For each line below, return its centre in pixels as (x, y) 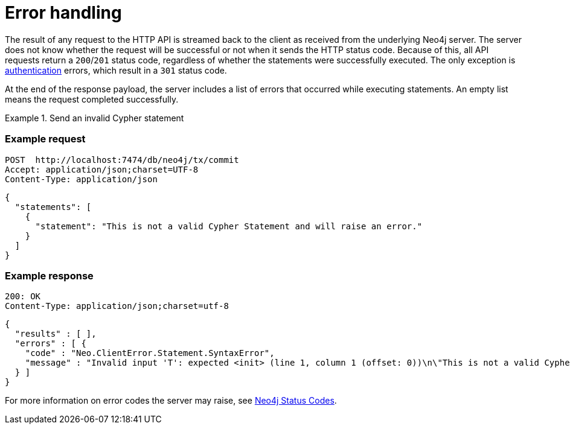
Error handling (63, 13)
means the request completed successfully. (92, 99)
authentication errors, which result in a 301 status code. (116, 70)
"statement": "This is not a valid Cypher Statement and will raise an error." (229, 226)
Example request (45, 139)
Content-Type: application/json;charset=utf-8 (117, 306)
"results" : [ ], (56, 334)
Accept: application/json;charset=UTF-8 (102, 169)
